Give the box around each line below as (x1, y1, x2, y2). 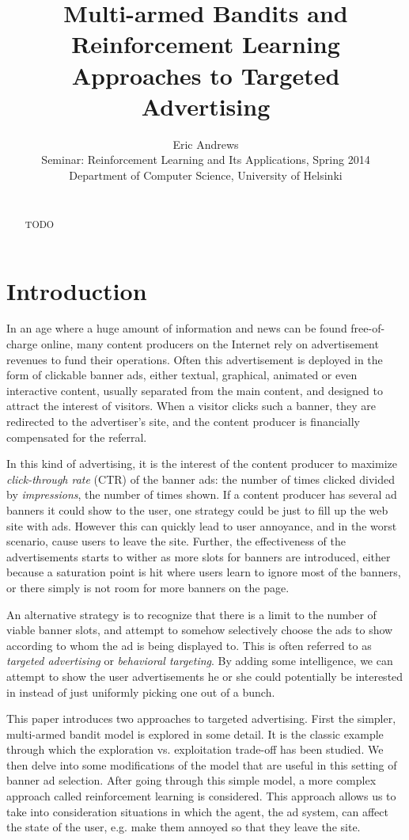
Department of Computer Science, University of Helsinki (69, 166, 343, 183)
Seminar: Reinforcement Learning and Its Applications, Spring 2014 (41, 151, 370, 168)
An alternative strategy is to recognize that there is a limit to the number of (6, 606, 377, 622)
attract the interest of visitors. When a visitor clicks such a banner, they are (6, 397, 376, 414)
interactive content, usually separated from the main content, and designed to (6, 382, 383, 398)
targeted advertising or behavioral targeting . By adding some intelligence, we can (6, 652, 393, 669)
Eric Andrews (172, 135, 239, 152)
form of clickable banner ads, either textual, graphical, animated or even (6, 367, 358, 383)
